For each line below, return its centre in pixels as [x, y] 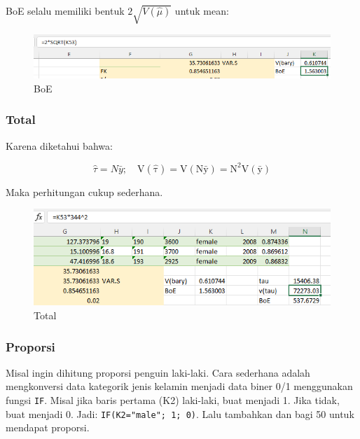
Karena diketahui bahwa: [59, 145]
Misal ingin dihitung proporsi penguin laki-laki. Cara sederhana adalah [158, 372]
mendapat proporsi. [48, 427]
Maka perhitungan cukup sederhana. [84, 191]
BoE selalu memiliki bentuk [65, 11]
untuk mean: [202, 11]
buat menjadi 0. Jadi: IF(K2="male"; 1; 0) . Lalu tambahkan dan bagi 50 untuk [180, 413]
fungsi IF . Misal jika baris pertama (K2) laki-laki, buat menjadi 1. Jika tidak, [173, 400]
